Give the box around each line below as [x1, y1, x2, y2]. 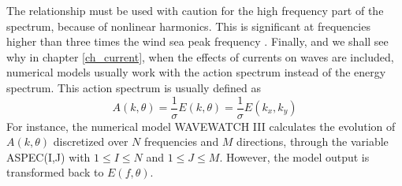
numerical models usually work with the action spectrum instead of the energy [6, 64, 386, 80]
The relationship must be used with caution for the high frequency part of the [6, 2, 384, 18]
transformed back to [6, 164, 104, 180]
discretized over [53, 133, 128, 150]
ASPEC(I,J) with [6, 148, 91, 165]
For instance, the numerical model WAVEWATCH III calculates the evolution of [6, 117, 396, 134]
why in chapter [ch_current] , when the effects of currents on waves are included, [6, 48, 394, 65]
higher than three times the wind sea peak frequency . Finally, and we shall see [6, 33, 389, 50]
